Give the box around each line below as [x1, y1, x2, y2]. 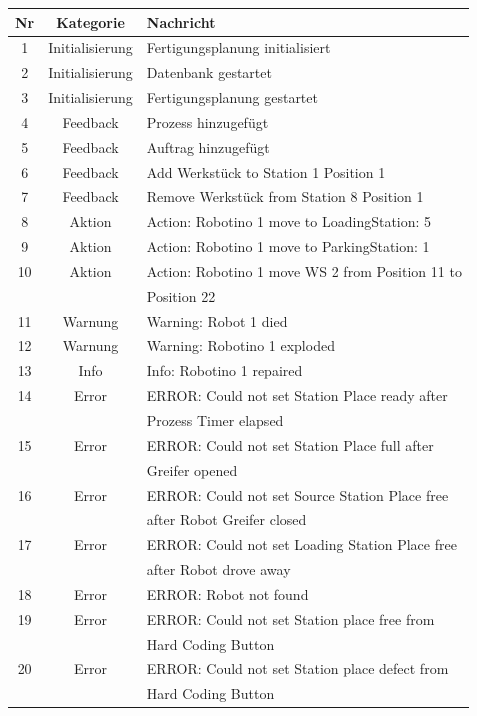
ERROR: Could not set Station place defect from [146, 658, 449, 679]
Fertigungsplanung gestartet [146, 87, 318, 108]
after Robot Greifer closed [146, 509, 307, 530]
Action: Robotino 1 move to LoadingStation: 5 [146, 211, 432, 232]
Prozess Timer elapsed [146, 410, 284, 430]
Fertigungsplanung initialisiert [146, 37, 331, 58]
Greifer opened [146, 459, 238, 480]
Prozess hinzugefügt [146, 111, 269, 132]
